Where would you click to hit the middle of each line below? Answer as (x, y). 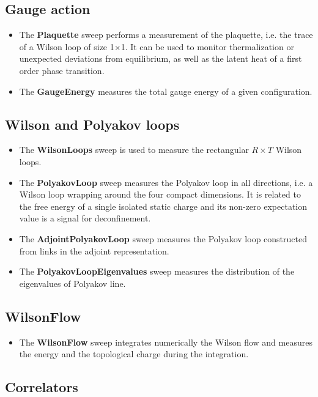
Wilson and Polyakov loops (92, 124)
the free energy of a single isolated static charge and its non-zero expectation (163, 206)
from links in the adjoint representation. (94, 250)
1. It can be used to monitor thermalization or (207, 46)
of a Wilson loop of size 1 (67, 46)
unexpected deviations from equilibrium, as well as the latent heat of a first (161, 58)
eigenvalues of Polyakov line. (72, 283)
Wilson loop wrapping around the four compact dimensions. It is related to (160, 194)
